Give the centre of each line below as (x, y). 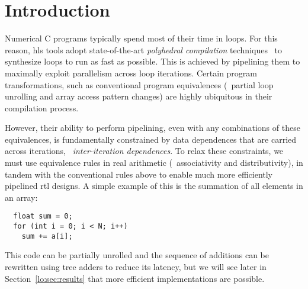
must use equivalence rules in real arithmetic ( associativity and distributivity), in (154, 163)
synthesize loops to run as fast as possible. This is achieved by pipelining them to (153, 61)
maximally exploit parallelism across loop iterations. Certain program (131, 73)
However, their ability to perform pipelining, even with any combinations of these (153, 128)
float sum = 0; (43, 216)
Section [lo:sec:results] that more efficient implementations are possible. (135, 278)
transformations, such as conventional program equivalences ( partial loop (139, 84)
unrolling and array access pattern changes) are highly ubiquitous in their (139, 96)
